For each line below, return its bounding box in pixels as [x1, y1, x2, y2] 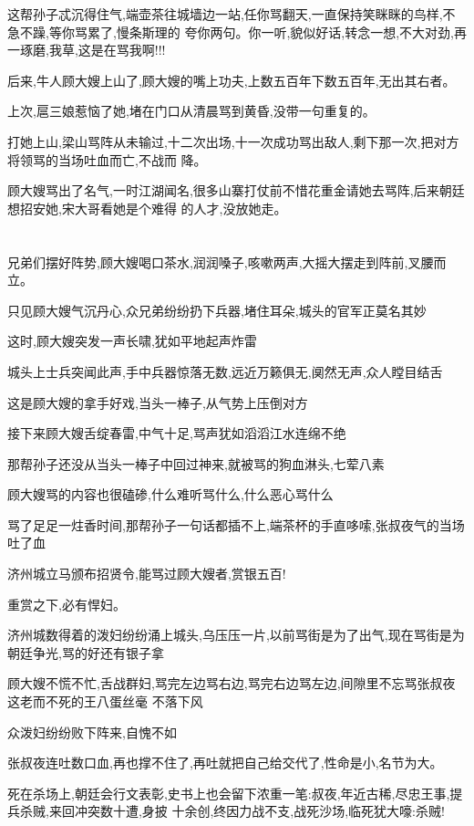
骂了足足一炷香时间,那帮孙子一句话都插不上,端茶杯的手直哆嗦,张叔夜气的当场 [7, 515, 465, 534]
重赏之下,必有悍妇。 [7, 594, 126, 613]
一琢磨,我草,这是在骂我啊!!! [7, 40, 166, 59]
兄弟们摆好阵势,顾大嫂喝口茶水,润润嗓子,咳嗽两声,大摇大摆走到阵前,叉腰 [7, 252, 434, 271]
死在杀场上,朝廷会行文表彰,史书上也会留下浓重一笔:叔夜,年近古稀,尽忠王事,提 [7, 783, 463, 802]
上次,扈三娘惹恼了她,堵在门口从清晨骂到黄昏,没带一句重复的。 [7, 101, 376, 120]
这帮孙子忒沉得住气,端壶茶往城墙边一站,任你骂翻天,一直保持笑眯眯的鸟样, [7, 5, 443, 23]
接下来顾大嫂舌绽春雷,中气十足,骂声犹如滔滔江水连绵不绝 [7, 423, 346, 443]
